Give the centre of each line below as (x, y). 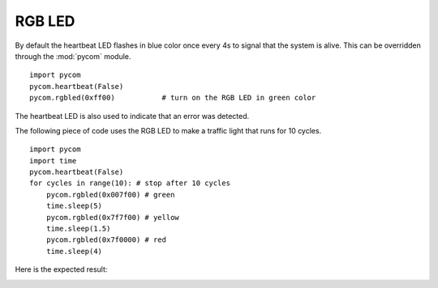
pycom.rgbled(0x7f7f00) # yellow (113, 217)
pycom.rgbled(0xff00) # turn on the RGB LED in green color (173, 98)
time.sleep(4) (74, 251)
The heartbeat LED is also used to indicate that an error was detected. (132, 116)
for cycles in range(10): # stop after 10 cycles (130, 183)
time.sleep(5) (74, 206)
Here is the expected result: (61, 269)
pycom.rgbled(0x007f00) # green (110, 195)
